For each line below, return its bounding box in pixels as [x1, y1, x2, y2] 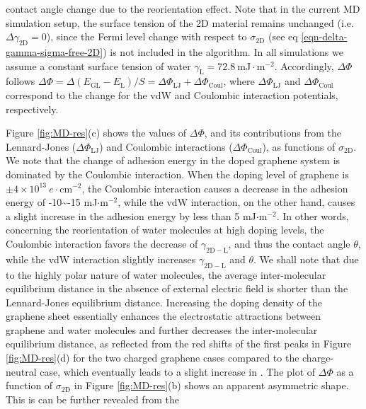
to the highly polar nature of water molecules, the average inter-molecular [6, 267, 326, 282]
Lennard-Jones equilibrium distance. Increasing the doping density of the [6, 294, 322, 309]
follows [6, 74, 35, 88]
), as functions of [262, 139, 336, 154]
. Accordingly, [274, 58, 334, 73]
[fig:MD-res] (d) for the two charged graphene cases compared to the [6, 350, 299, 365]
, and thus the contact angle [228, 236, 350, 250]
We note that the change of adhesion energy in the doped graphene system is [6, 153, 341, 168]
